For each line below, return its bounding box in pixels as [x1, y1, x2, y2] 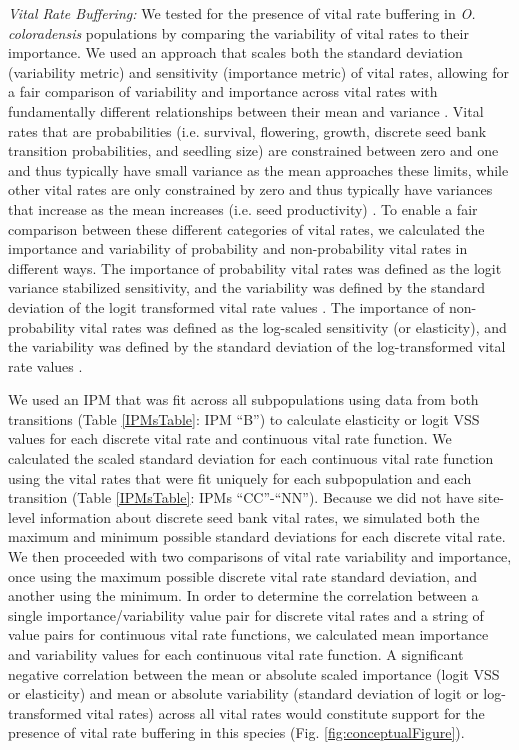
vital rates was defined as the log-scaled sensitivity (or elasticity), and [79, 316, 507, 337]
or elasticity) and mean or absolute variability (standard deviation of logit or [8, 683, 479, 704]
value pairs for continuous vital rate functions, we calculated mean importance [8, 624, 489, 645]
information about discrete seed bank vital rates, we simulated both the [39, 506, 480, 527]
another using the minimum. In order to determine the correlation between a [8, 585, 479, 606]
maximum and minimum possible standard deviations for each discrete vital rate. [8, 526, 506, 547]
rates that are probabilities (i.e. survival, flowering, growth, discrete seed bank [8, 120, 487, 141]
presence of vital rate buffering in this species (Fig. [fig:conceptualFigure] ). [8, 722, 465, 743]
